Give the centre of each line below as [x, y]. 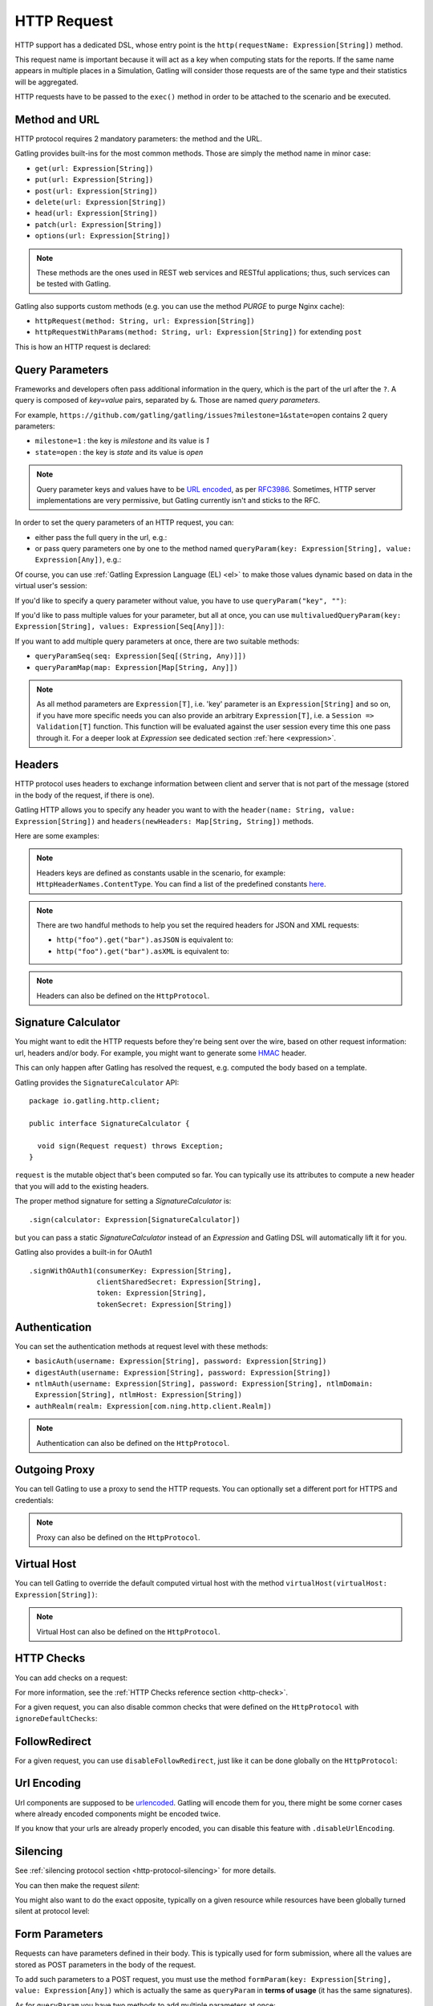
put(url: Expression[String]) [94, 180]
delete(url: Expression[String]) [101, 202]
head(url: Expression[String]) [96, 213]
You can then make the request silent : [77, 1885]
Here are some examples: [57, 836]
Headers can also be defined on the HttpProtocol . [123, 996]
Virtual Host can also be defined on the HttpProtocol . [128, 1631]
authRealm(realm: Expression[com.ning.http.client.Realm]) [154, 1406]
